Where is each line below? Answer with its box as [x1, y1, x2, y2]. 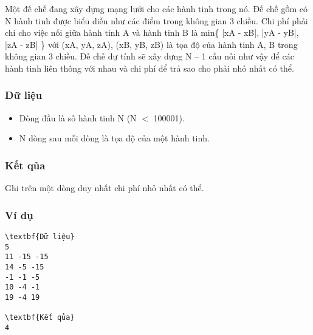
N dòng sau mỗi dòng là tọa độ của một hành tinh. [19, 132, 210, 144]
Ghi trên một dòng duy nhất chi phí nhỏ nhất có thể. [5, 181, 204, 194]
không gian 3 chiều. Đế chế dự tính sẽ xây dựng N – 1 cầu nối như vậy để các [5, 50, 294, 63]
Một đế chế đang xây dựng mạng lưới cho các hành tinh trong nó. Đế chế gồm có [5, 2, 308, 15]
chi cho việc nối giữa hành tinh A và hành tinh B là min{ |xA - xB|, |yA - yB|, [5, 26, 299, 39]
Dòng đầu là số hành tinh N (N [19, 111, 137, 124]
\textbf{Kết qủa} [5, 313, 75, 322]
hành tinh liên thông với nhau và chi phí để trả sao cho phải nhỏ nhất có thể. [5, 61, 294, 74]
